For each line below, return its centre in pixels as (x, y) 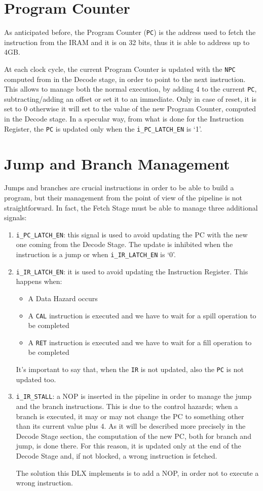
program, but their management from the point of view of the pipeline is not (123, 198)
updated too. (36, 379)
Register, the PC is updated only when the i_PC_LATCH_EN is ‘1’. (103, 128)
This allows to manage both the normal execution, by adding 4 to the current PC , (130, 89)
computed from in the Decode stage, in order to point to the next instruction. (125, 79)
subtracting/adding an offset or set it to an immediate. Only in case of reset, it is (130, 98)
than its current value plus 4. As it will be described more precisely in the (131, 426)
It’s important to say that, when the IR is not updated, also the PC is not (130, 369)
